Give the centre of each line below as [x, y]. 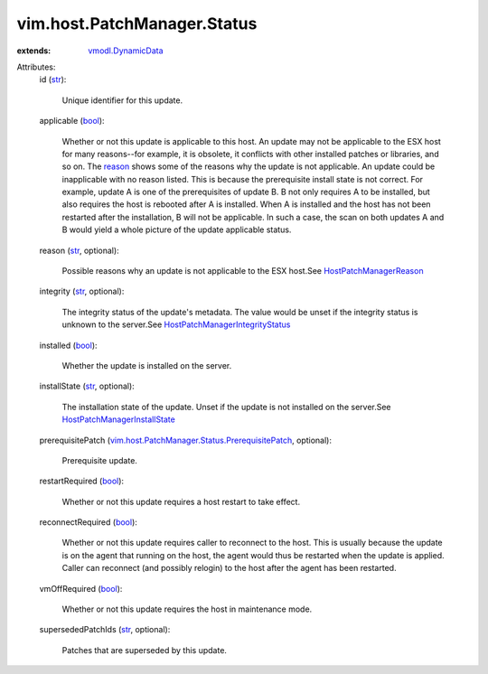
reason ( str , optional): [79, 250]
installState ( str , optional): [87, 386]
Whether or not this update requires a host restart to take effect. [181, 501]
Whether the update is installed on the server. [147, 365]
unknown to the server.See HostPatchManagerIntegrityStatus [176, 324]
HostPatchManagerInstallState [118, 419]
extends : [34, 51]
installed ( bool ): [69, 345]
